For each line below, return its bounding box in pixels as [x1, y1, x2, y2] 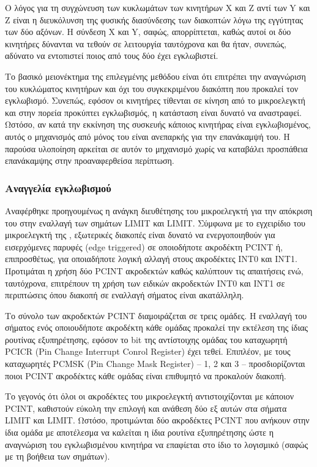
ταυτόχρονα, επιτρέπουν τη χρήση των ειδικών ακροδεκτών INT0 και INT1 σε [5, 276, 285, 289]
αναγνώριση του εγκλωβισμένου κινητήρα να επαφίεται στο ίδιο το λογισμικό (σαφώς [5, 438, 308, 450]
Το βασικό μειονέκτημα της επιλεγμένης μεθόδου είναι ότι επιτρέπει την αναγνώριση [5, 69, 306, 82]
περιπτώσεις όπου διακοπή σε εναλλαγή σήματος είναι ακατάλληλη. [5, 288, 244, 301]
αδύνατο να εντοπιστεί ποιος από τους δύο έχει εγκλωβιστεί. [5, 49, 218, 62]
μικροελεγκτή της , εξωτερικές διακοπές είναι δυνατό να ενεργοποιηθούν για [5, 228, 275, 241]
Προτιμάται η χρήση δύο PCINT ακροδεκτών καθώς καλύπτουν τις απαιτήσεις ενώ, [5, 264, 304, 277]
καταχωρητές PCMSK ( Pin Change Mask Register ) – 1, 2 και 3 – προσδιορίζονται [5, 357, 305, 370]
